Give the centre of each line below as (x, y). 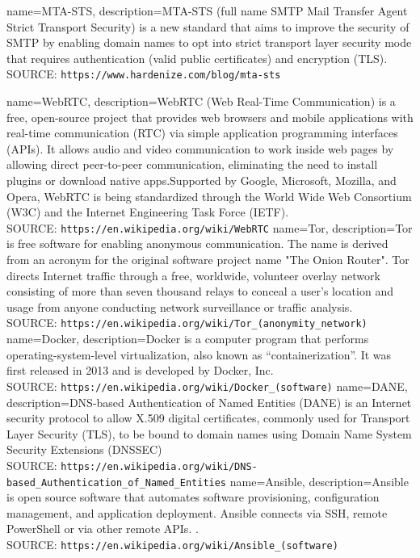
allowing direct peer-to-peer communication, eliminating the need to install (192, 164)
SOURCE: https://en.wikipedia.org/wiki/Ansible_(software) (172, 544)
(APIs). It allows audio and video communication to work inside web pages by (200, 148)
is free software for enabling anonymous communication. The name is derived (197, 243)
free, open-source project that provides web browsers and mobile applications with (210, 117)
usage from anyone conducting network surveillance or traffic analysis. (180, 306)
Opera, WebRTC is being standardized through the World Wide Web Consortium (209, 196)
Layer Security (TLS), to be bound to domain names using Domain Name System (209, 433)
